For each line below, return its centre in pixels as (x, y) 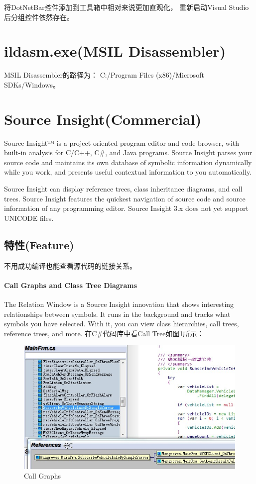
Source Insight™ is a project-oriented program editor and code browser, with (122, 143)
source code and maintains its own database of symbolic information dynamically (128, 162)
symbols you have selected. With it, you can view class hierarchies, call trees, (122, 324)
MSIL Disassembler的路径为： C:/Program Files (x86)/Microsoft (104, 75)
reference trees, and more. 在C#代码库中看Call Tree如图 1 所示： (104, 333)
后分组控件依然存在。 (39, 17)
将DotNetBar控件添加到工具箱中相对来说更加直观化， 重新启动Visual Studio (127, 7)
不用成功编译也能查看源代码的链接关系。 (70, 265)
